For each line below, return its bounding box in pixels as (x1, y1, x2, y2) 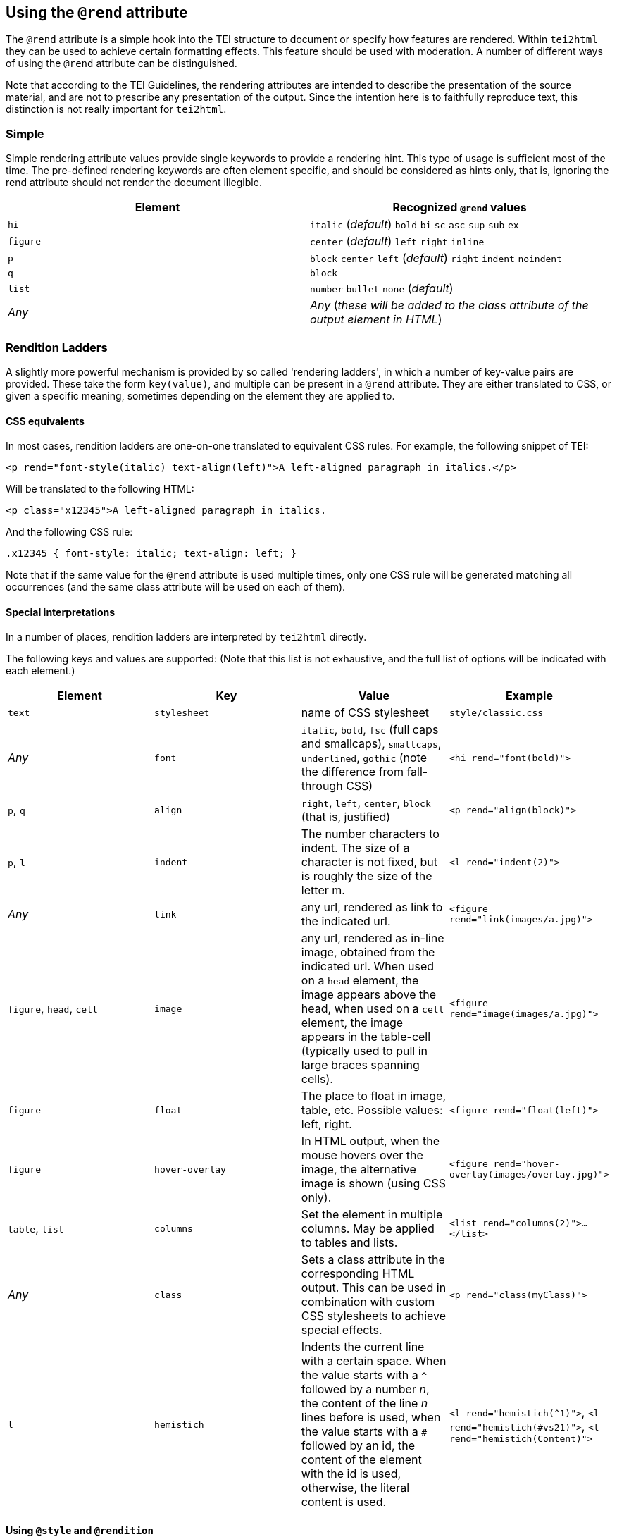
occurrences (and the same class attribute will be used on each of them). (6, 581, 346, 593)
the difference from (301, 765, 404, 779)
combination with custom (301, 1295, 435, 1309)
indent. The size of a (301, 841, 410, 856)
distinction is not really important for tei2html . (6, 103, 227, 116)
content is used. (301, 1495, 387, 1510)
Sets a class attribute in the (301, 1252, 445, 1267)
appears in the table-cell (301, 1030, 431, 1044)
